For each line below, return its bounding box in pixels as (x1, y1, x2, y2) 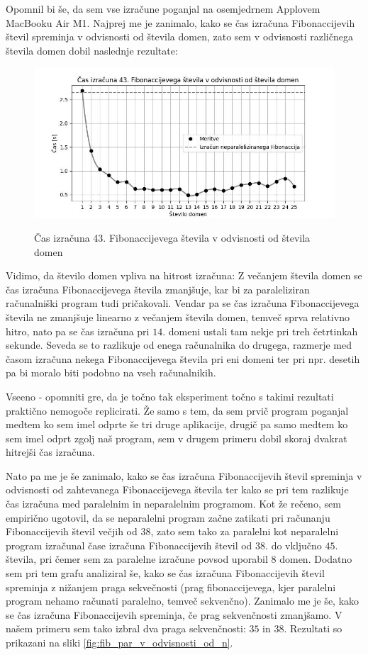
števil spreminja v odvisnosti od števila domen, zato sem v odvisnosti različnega (6, 29, 353, 44)
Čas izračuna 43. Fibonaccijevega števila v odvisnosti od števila (34, 230, 311, 245)
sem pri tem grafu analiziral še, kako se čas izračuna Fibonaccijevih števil (6, 566, 325, 581)
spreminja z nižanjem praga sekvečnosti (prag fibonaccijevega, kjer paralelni (6, 579, 336, 594)
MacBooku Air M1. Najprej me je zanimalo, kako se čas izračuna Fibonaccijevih (6, 15, 355, 30)
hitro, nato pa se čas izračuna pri (6, 323, 150, 338)
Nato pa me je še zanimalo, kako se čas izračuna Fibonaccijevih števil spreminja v (6, 468, 362, 483)
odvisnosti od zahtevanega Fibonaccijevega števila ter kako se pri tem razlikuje (6, 482, 349, 497)
